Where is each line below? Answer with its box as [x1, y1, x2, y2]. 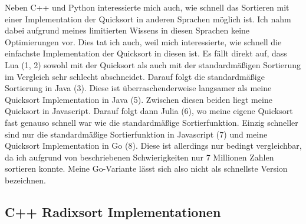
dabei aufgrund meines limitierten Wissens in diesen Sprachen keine [5, 24, 250, 36]
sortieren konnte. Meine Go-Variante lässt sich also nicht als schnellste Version [5, 162, 288, 175]
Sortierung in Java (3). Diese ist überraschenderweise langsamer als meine [5, 82, 272, 94]
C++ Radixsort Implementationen [5, 202, 221, 220]
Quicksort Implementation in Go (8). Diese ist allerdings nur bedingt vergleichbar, [5, 139, 302, 152]
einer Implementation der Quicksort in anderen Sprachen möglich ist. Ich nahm [5, 12, 291, 25]
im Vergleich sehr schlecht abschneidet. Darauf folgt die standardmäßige [5, 70, 265, 82]
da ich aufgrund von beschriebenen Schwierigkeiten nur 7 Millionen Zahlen [5, 151, 274, 163]
